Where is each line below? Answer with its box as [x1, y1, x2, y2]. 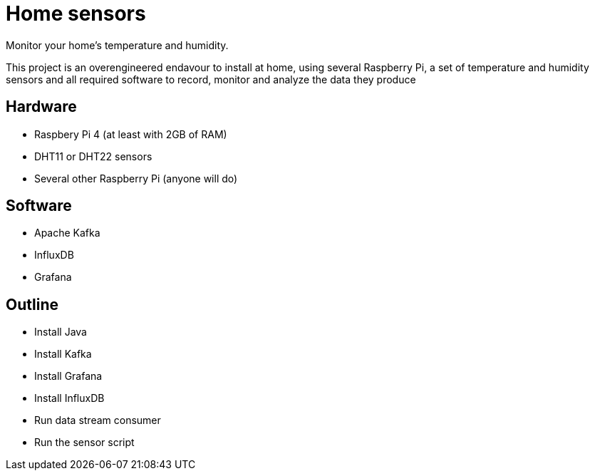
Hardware [6, 98, 77, 116]
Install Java [34, 326, 87, 338]
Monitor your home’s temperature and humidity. [6, 38, 229, 51]
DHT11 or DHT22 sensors [34, 150, 152, 162]
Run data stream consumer [34, 414, 161, 427]
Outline [6, 295, 58, 314]
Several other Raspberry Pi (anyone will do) [34, 172, 238, 185]
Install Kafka [34, 348, 92, 361]
